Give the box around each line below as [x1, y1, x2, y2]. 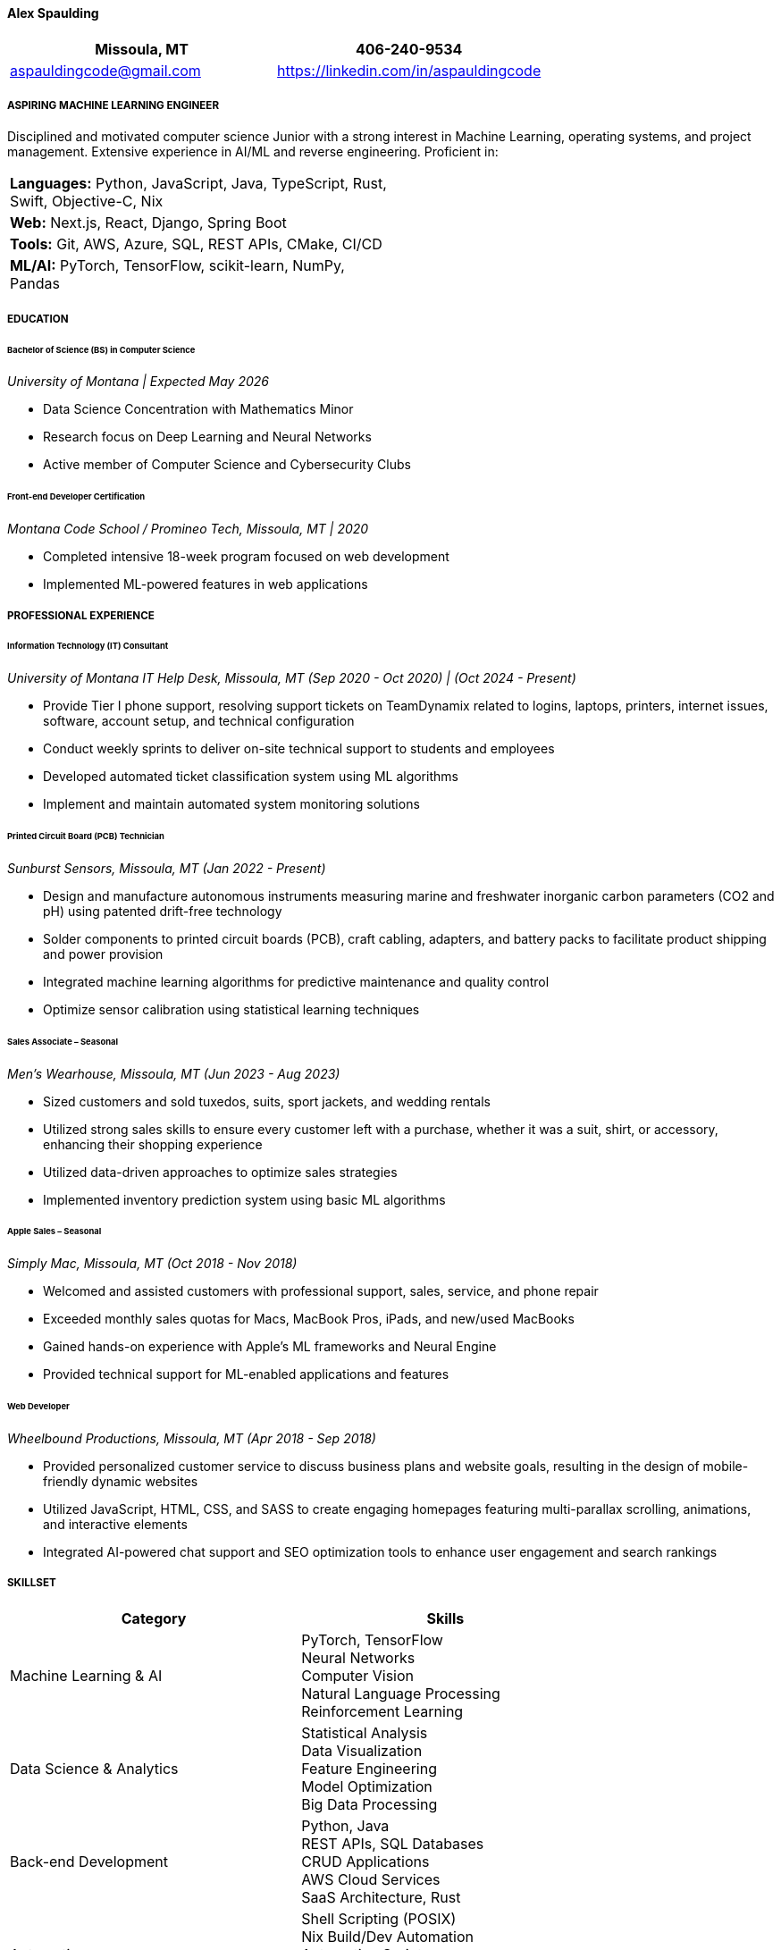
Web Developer [7, 1401, 70, 1412]
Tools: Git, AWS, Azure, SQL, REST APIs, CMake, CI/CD [10, 235, 382, 254]
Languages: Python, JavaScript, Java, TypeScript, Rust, [10, 174, 387, 193]
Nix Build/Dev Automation [301, 1927, 474, 1946]
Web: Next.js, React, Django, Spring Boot [10, 214, 287, 232]
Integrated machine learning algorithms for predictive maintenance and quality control [43, 973, 550, 989]
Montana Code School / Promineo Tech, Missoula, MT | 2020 [7, 521, 369, 537]
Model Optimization [301, 1777, 432, 1795]
